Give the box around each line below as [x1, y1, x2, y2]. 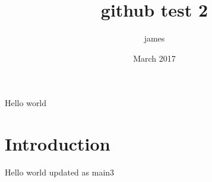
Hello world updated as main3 [5, 166, 115, 178]
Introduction [5, 132, 110, 156]
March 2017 [133, 52, 176, 64]
